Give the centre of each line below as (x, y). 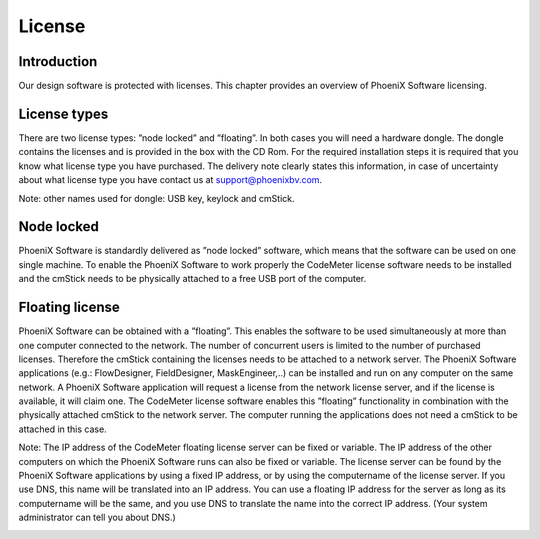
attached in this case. (62, 429)
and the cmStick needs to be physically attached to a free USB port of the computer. (192, 279)
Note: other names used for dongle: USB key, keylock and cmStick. (156, 198)
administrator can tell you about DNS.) (97, 517)
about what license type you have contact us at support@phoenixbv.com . (170, 180)
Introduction (58, 61)
